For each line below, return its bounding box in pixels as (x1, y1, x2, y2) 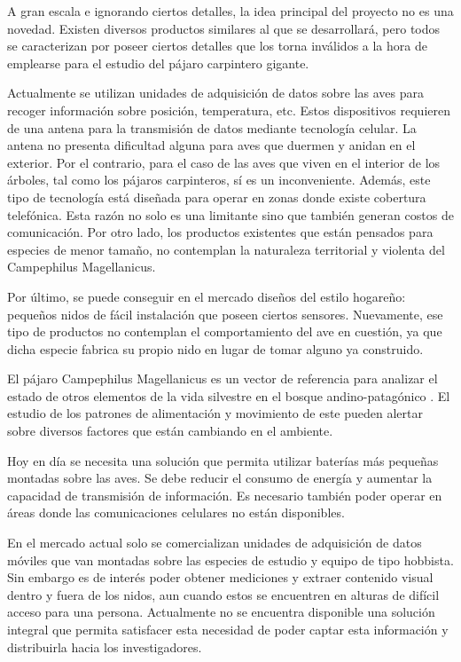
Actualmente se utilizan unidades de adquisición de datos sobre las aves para (7, 83, 424, 102)
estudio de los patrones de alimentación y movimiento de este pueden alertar (7, 404, 423, 422)
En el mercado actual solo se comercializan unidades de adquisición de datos (7, 533, 422, 552)
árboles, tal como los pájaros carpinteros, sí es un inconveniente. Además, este (7, 170, 431, 189)
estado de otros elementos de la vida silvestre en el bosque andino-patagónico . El (7, 386, 450, 405)
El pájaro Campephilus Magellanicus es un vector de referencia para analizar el (7, 369, 438, 388)
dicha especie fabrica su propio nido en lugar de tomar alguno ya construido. (7, 339, 424, 358)
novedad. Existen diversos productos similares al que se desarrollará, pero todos (7, 19, 441, 37)
